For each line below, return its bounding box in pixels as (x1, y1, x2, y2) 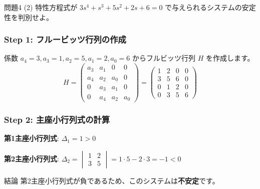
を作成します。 (205, 53, 254, 63)
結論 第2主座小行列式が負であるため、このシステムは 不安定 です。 (4, 175, 219, 185)
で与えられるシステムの (165, 2, 242, 12)
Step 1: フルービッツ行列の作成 (4, 33, 126, 46)
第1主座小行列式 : (4, 133, 59, 143)
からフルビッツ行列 (132, 53, 196, 63)
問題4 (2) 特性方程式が (4, 2, 78, 12)
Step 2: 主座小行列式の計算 (4, 113, 110, 125)
